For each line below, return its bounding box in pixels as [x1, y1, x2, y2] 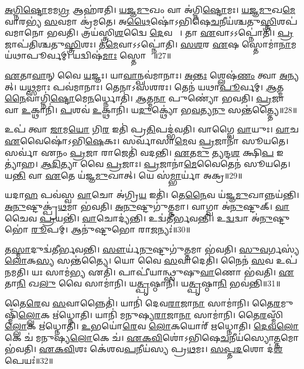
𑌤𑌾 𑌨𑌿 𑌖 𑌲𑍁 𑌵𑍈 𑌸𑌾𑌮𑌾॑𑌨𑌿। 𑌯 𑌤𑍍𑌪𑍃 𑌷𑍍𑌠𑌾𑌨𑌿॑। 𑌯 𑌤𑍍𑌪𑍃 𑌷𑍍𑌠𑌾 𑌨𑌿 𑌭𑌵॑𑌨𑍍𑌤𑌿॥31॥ [5, 277, 281, 289]
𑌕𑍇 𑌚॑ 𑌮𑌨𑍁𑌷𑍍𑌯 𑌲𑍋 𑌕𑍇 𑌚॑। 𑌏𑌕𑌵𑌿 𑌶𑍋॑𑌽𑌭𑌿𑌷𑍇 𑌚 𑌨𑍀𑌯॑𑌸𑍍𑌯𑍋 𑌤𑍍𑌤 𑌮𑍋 [5, 331, 299, 343]
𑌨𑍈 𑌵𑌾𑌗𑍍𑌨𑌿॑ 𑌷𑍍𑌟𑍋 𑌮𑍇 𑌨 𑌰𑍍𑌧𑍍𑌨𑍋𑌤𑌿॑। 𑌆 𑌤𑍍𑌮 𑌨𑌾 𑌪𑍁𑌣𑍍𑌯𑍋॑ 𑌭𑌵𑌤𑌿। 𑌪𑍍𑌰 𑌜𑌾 [5, 92, 285, 104]
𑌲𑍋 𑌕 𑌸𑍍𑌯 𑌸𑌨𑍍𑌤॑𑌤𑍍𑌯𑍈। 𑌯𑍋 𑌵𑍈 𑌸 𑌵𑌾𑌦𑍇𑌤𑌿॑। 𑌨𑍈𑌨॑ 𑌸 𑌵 [5, 254, 274, 266]
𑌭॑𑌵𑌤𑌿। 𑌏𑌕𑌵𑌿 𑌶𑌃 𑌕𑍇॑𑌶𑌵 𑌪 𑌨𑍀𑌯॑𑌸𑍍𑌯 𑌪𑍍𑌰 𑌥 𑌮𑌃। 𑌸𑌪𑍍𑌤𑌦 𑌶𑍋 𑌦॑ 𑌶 [5, 343, 283, 355]
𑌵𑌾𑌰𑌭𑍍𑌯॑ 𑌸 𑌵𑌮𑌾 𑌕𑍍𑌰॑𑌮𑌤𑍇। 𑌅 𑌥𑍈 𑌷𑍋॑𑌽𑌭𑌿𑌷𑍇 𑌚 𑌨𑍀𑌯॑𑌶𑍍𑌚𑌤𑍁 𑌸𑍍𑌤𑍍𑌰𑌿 [5, 15, 277, 27]
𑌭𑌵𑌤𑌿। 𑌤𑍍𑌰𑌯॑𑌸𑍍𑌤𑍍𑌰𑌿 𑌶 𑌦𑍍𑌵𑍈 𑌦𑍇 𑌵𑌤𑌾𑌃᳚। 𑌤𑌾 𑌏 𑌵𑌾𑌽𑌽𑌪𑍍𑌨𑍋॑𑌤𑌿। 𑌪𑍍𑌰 [47, 26, 293, 39]
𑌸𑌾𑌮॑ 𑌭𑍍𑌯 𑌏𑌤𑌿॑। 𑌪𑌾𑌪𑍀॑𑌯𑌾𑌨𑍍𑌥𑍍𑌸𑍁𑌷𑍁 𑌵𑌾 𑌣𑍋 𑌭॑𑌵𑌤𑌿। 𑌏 [45, 265, 294, 278]
